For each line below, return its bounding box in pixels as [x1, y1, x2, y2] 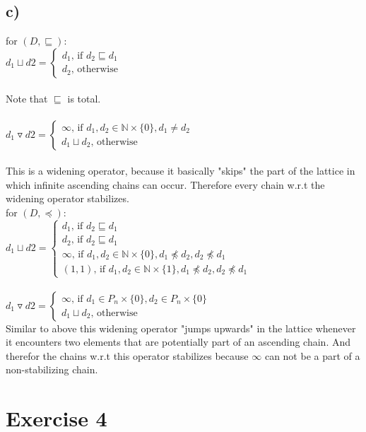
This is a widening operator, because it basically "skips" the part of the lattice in [6, 163, 355, 178]
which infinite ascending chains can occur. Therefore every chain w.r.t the [6, 177, 325, 192]
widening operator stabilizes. [6, 191, 129, 206]
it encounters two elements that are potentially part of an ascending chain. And [6, 334, 351, 349]
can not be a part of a [264, 348, 360, 363]
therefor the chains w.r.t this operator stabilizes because [6, 348, 249, 363]
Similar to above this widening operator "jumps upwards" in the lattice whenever [6, 320, 356, 335]
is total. [67, 91, 101, 106]
